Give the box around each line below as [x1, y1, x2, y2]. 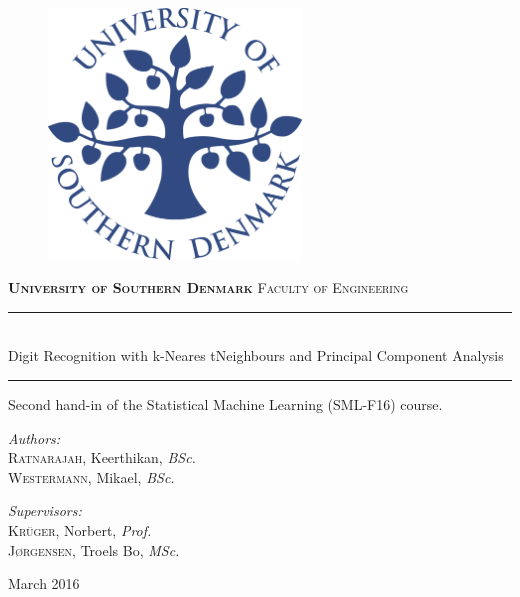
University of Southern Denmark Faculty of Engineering [8, 277, 409, 298]
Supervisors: [8, 500, 82, 521]
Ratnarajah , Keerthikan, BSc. [8, 447, 196, 468]
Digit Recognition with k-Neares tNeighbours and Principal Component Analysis [8, 345, 504, 366]
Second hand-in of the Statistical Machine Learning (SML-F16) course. [8, 394, 443, 415]
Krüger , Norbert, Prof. [8, 520, 152, 540]
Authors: [8, 427, 61, 448]
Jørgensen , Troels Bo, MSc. [8, 539, 180, 560]
